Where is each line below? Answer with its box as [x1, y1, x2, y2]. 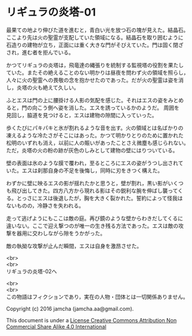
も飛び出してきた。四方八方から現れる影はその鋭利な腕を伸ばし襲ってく [6, 187, 184, 194]
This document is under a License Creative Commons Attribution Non [6, 316, 177, 323]
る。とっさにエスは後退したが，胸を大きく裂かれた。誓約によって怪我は [6, 194, 183, 201]
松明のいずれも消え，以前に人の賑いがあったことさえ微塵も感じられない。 [6, 139, 189, 146]
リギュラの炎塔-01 [6, 5, 97, 19]
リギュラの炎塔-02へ [6, 267, 57, 275]
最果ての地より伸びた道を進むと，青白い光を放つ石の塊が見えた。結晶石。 [6, 26, 189, 33]
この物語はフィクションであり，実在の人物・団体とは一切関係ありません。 [6, 293, 189, 300]
